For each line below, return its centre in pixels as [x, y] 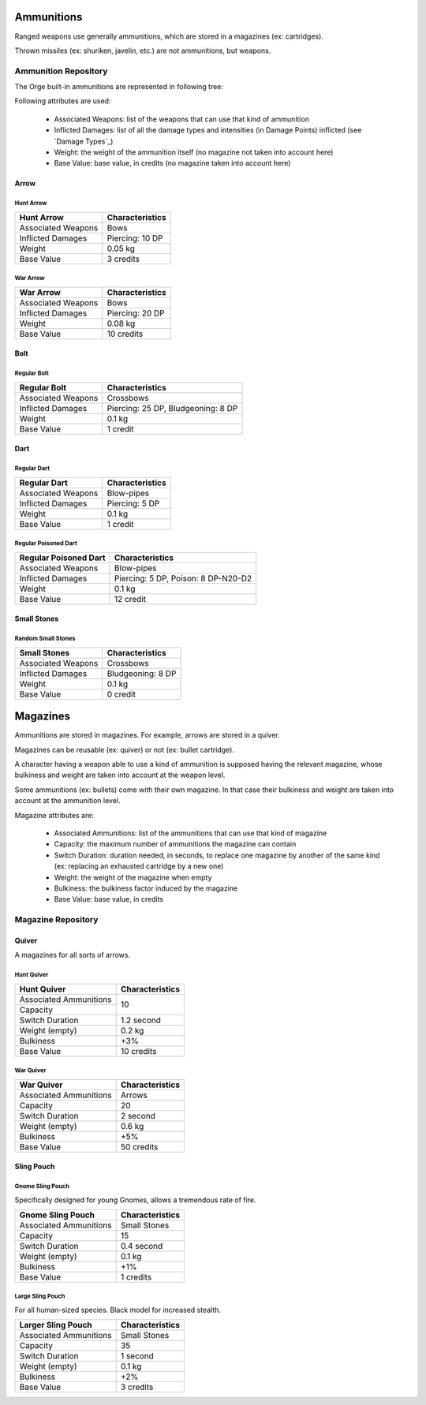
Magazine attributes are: [54, 815]
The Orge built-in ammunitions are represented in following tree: [119, 87]
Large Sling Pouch [40, 1297]
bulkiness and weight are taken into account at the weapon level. [120, 775]
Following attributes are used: [63, 101]
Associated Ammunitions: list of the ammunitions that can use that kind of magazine [191, 833]
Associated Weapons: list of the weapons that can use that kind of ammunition [181, 119]
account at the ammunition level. [68, 801]
